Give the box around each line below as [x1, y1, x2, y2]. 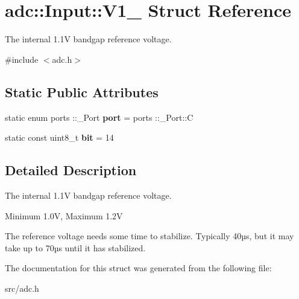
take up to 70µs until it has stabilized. [5, 241, 146, 254]
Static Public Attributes [5, 82, 159, 101]
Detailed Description [5, 161, 137, 179]
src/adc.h [5, 281, 39, 294]
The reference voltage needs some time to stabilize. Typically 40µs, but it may [5, 230, 294, 242]
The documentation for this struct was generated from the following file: [5, 262, 272, 274]
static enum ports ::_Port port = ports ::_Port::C [5, 111, 194, 123]
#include [5, 53, 39, 65]
